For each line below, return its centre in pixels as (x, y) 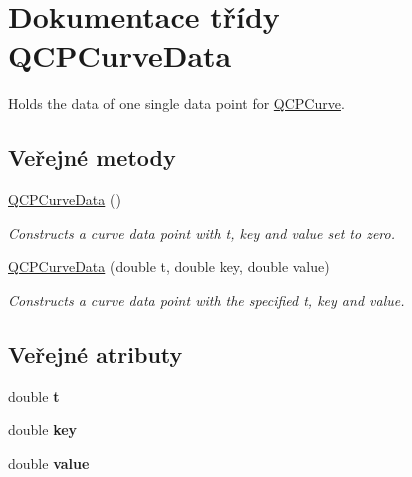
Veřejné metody (92, 157)
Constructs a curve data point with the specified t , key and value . (206, 299)
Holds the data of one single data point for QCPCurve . (176, 103)
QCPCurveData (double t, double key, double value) (169, 266)
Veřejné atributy (95, 353)
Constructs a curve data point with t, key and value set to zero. (201, 232)
